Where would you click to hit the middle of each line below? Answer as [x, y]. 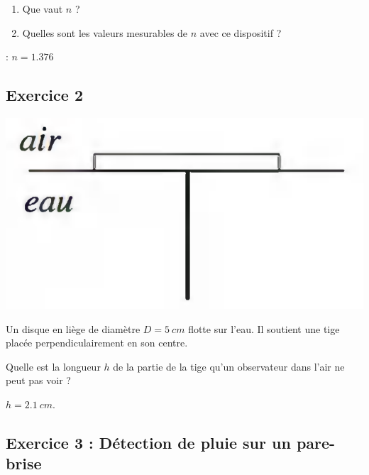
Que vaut [43, 9]
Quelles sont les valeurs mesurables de [105, 32]
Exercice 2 [44, 95]
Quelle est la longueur [53, 366]
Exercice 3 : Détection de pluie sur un [148, 443]
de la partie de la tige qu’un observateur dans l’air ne [229, 366]
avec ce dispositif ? [241, 32]
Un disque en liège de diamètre [73, 328]
